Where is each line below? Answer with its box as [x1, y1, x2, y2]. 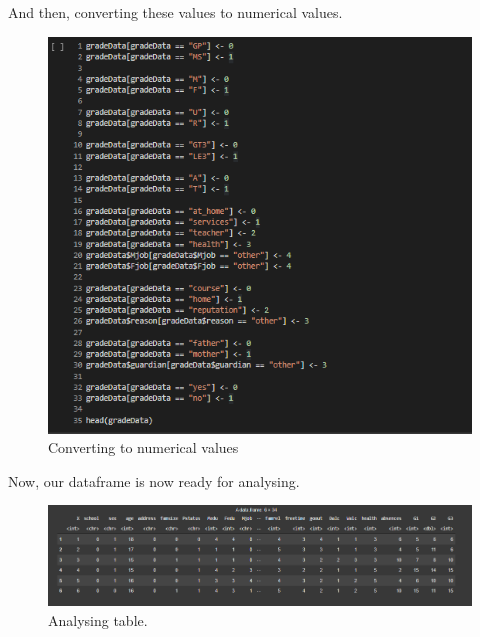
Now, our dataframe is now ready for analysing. [8, 470, 300, 491]
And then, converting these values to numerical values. [8, 2, 343, 22]
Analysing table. [48, 609, 148, 630]
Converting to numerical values [48, 437, 239, 458]
